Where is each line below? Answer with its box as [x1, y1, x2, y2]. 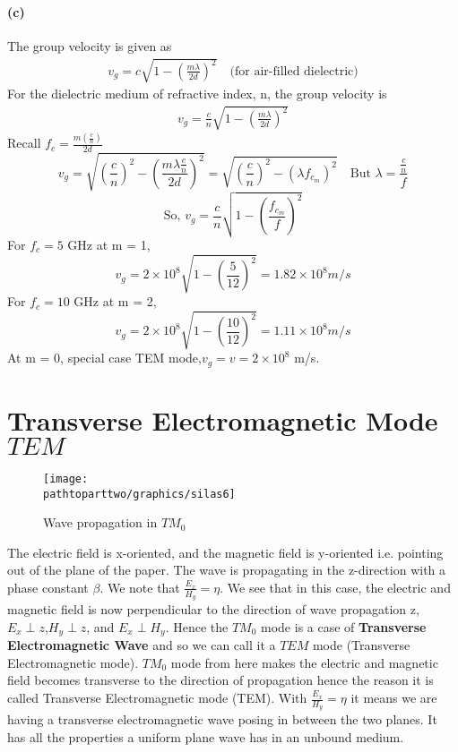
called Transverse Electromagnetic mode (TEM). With [7, 688, 307, 707]
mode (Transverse [312, 636, 410, 654]
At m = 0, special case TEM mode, [7, 348, 202, 367]
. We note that [99, 577, 180, 596]
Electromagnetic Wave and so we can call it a [7, 636, 276, 654]
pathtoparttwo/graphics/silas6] [43, 487, 236, 500]
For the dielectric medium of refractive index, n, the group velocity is [7, 83, 387, 102]
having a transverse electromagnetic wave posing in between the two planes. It [7, 710, 437, 729]
